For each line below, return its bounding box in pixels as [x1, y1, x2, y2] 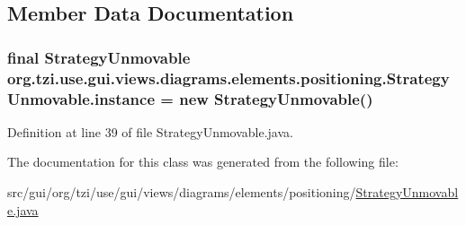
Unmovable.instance [7, 87, 156, 109]
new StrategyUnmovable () [179, 87, 373, 109]
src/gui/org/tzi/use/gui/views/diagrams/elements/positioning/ [7, 183, 356, 202]
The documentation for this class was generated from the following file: [7, 152, 399, 171]
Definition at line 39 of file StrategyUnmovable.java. [7, 122, 293, 141]
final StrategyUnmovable [7, 46, 191, 68]
